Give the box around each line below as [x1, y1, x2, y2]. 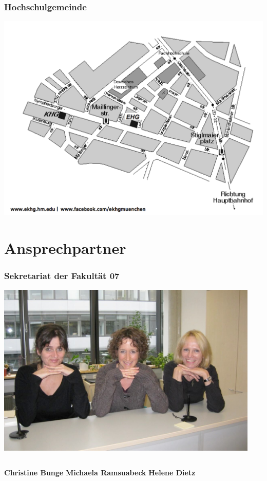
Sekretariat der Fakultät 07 [4, 269, 120, 282]
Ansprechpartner [4, 237, 126, 258]
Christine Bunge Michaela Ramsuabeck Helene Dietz [4, 467, 196, 477]
